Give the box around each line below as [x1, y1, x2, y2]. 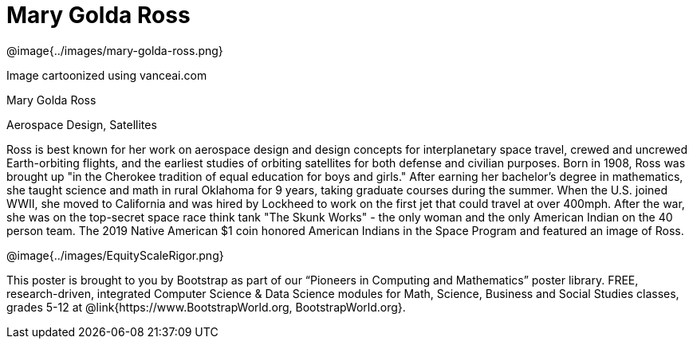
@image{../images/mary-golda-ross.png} [6, 43, 223, 57]
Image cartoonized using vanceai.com [6, 68, 207, 82]
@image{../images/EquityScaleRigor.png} [6, 248, 224, 262]
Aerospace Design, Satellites [6, 117, 157, 131]
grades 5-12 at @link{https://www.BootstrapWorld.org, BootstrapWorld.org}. [6, 300, 406, 314]
